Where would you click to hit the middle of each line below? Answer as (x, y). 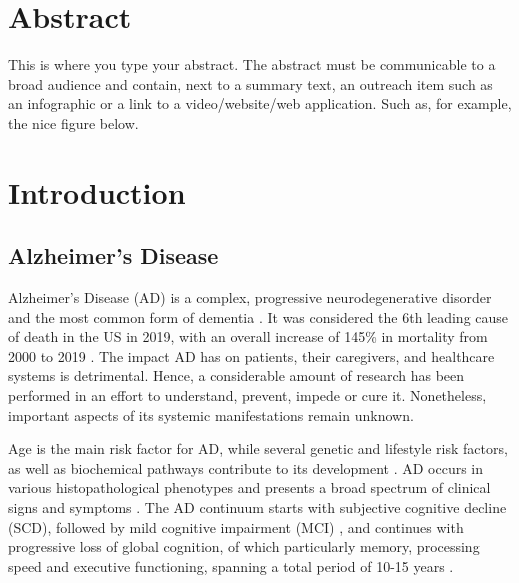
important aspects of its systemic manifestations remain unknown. (211, 414)
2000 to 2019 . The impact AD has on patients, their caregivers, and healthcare (251, 355)
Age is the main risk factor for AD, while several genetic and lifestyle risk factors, (258, 448)
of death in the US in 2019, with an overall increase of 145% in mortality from (248, 336)
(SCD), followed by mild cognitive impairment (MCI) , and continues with (236, 526)
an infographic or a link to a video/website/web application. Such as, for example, (260, 103)
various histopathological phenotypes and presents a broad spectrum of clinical (249, 487)
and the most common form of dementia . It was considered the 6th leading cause (258, 316)
